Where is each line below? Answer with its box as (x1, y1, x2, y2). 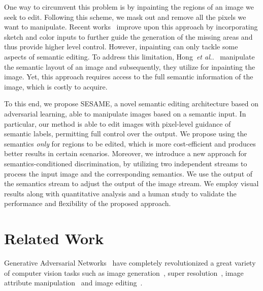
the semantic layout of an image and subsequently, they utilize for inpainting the (4, 61, 255, 72)
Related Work (4, 228, 104, 249)
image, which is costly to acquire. (4, 81, 108, 92)
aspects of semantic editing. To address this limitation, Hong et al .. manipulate (4, 51, 255, 62)
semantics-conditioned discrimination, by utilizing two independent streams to (4, 158, 247, 168)
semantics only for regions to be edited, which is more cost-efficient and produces (4, 138, 256, 149)
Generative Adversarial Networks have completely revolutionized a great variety (4, 257, 256, 268)
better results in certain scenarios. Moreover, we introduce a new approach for (4, 148, 247, 159)
